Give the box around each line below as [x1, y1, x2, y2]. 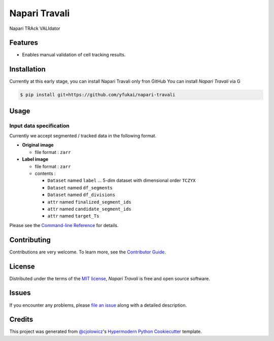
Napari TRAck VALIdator [9, 25, 60, 31]
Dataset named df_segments [47, 184, 113, 191]
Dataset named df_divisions [47, 192, 116, 198]
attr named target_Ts [47, 213, 99, 219]
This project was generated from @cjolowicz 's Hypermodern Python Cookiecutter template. [9, 328, 202, 334]
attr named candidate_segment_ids [47, 206, 131, 212]
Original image [22, 142, 54, 148]
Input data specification [9, 122, 70, 129]
